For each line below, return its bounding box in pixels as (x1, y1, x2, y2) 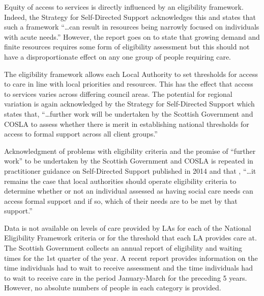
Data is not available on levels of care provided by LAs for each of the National (4, 222, 251, 233)
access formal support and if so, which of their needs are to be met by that (4, 195, 238, 206)
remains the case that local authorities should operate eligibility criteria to (4, 175, 237, 186)
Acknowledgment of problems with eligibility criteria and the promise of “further (4, 145, 256, 156)
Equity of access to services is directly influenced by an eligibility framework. (4, 2, 244, 12)
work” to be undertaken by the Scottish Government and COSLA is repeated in (4, 155, 253, 166)
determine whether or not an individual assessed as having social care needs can (4, 185, 253, 196)
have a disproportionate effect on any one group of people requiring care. (4, 51, 231, 62)
